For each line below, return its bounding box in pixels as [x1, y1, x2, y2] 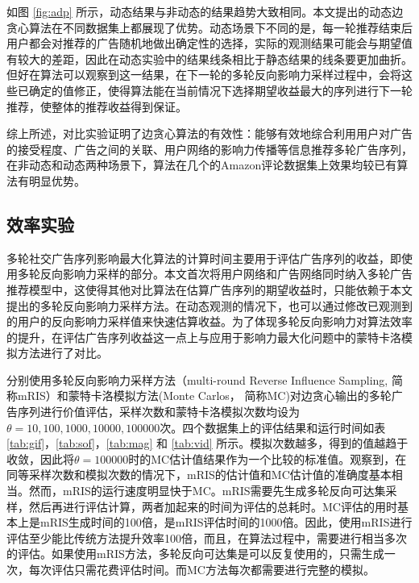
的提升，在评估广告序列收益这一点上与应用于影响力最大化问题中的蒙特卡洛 [6, 328, 401, 345]
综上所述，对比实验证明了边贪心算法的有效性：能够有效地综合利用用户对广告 [6, 125, 413, 142]
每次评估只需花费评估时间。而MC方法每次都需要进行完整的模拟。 [28, 561, 375, 578]
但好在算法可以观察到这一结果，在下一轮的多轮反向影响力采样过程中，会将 [6, 66, 401, 83]
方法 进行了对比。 [17, 344, 108, 361]
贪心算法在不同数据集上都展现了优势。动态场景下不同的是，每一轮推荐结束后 [6, 19, 413, 35]
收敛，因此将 [6, 450, 74, 467]
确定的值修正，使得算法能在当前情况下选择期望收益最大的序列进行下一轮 [28, 81, 413, 98]
